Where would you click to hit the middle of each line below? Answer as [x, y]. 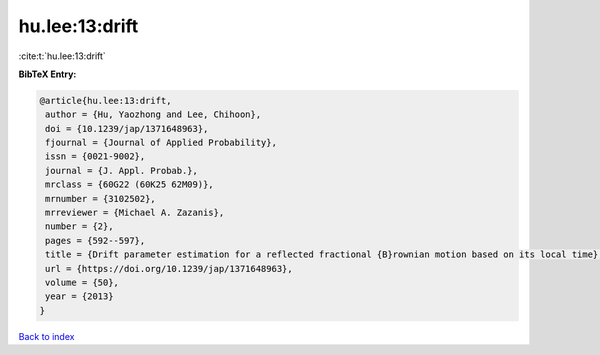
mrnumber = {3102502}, [101, 198]
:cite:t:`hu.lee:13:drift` [62, 56]
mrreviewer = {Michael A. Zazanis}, [135, 213]
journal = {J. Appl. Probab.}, [122, 170]
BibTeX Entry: [47, 74]
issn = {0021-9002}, [95, 156]
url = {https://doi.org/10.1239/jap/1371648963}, [169, 268]
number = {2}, [79, 226]
